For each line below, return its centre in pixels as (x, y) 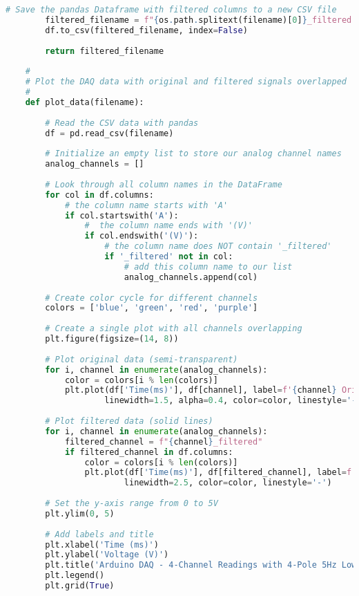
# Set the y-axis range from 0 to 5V (132, 503)
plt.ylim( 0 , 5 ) (80, 513)
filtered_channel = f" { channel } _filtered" (164, 441)
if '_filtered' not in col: (169, 257)
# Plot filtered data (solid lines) (129, 421)
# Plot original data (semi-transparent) (142, 359)
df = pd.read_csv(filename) (109, 133)
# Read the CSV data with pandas (122, 123)
